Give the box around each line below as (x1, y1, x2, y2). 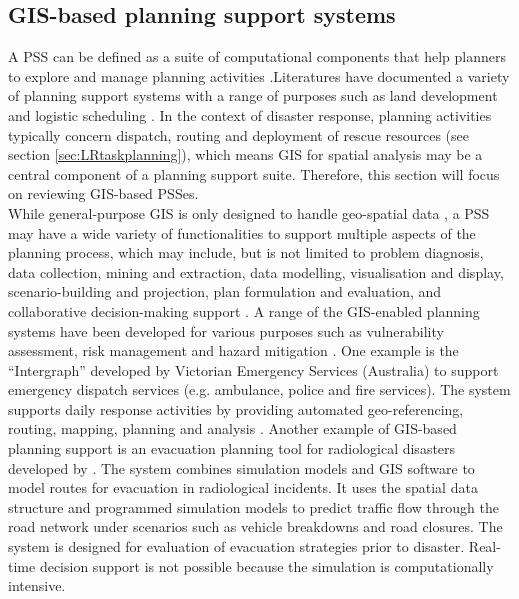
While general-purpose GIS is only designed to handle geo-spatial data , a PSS (8, 202, 490, 223)
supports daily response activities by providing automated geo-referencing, (8, 398, 464, 419)
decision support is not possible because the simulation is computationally (39, 555, 494, 576)
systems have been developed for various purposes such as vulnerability (8, 320, 444, 341)
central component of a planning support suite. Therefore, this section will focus (8, 163, 500, 184)
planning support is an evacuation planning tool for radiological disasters (8, 438, 456, 459)
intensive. (8, 575, 66, 596)
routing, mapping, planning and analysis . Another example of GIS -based (8, 418, 457, 439)
